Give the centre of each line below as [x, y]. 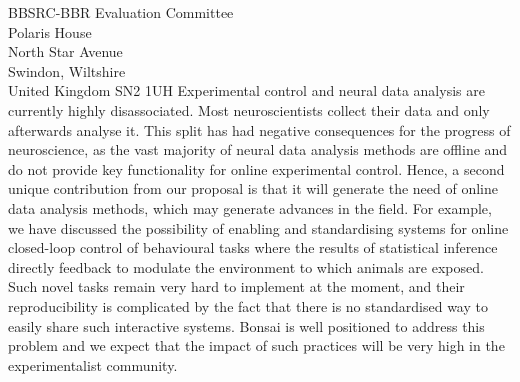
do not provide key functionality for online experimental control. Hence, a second [256, 168]
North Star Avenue [65, 51]
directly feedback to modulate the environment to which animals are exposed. [246, 266]
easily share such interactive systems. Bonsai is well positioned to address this [246, 325]
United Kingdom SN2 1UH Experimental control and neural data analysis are [246, 90]
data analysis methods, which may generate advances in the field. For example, [250, 207]
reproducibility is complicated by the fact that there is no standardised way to [248, 305]
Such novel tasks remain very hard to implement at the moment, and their [236, 286]
